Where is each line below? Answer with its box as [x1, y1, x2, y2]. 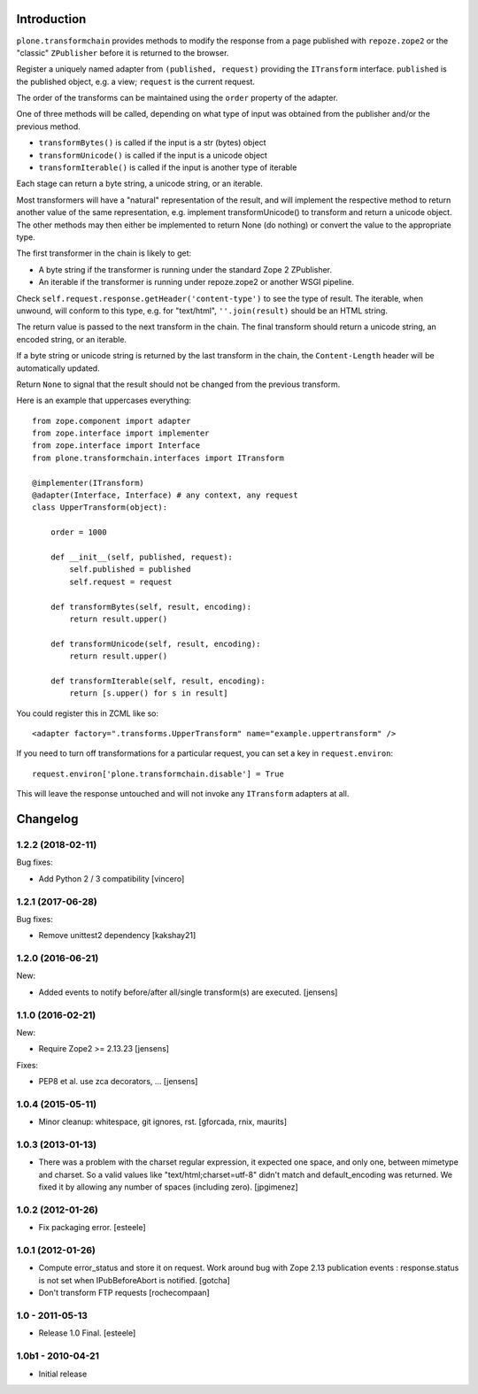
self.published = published [69, 565, 191, 574]
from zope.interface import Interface [32, 441, 201, 451]
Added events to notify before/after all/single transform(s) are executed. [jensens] [38, 987, 338, 997]
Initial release [38, 1368, 88, 1379]
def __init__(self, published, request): [50, 551, 234, 562]
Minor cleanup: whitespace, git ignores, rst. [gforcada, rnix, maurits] [38, 1116, 288, 1128]
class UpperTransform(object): [32, 503, 168, 512]
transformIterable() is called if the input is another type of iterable [38, 162, 297, 173]
